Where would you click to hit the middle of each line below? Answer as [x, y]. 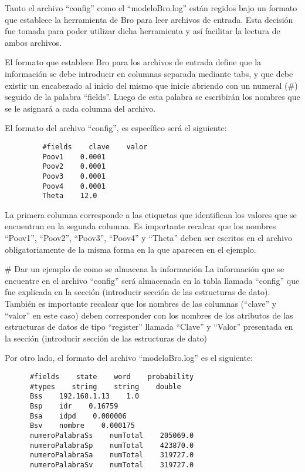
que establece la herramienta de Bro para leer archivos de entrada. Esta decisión [149, 19]
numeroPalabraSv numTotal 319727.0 [112, 465]
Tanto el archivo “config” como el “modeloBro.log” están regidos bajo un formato [151, 8]
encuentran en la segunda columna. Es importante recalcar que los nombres [140, 226]
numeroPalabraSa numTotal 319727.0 [112, 455]
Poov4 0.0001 [74, 186]
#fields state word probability [112, 377]
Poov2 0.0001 [74, 167]
